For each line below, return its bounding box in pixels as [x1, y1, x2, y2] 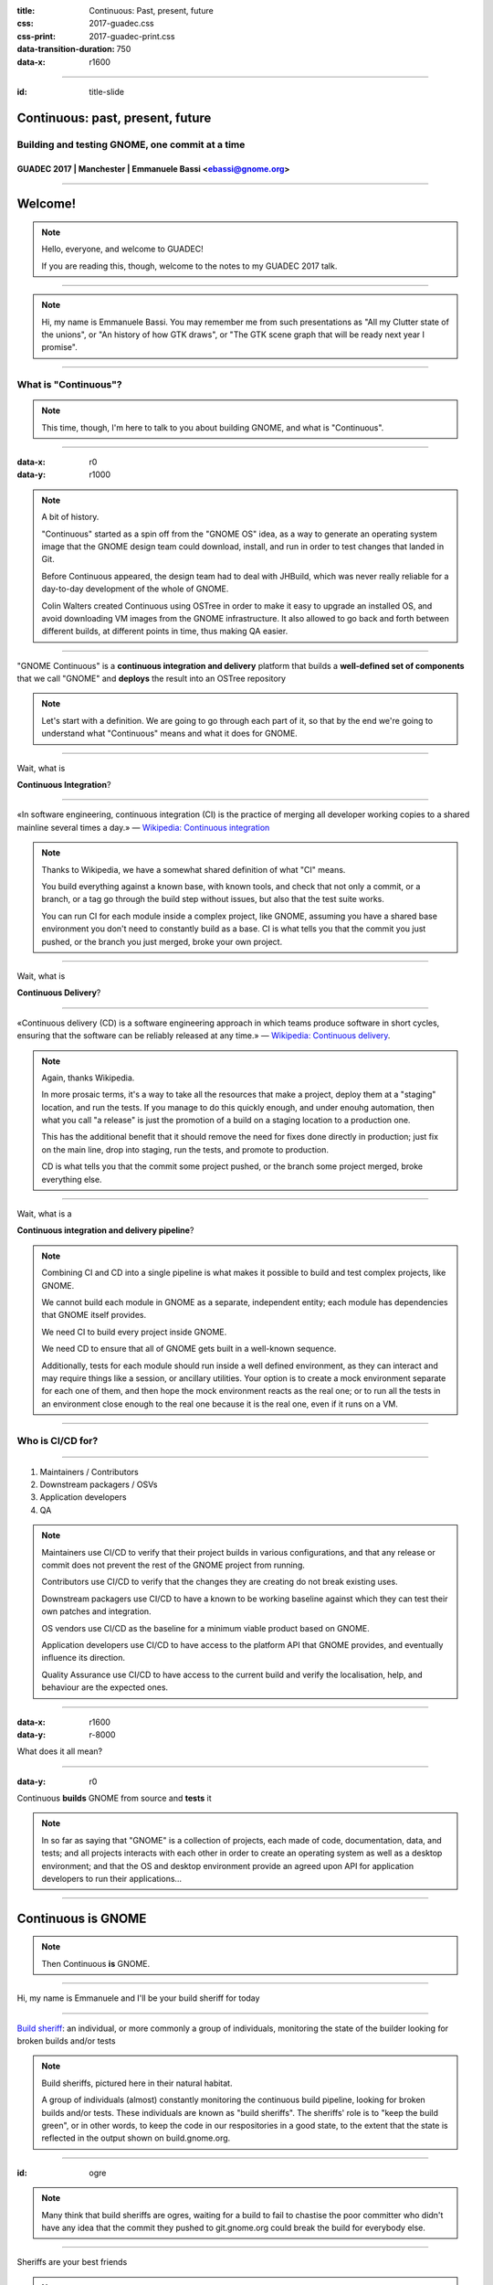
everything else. [41, 1174, 102, 1185]
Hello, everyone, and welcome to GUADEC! [41, 243, 205, 255]
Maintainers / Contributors [39, 1466, 139, 1477]
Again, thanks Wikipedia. [41, 1072, 135, 1083]
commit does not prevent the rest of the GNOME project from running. [41, 1559, 306, 1571]
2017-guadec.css [89, 18, 154, 29]
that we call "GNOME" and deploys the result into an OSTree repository [16, 673, 287, 685]
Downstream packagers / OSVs [39, 1479, 158, 1490]
